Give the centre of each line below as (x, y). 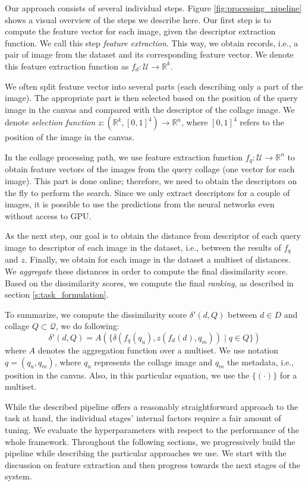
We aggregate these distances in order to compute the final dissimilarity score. (147, 271)
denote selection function (50, 122)
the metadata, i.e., (261, 362)
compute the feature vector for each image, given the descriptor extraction (140, 31)
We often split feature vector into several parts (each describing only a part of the (154, 86)
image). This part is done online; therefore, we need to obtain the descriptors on (151, 180)
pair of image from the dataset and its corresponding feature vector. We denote (149, 54)
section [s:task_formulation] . (57, 294)
